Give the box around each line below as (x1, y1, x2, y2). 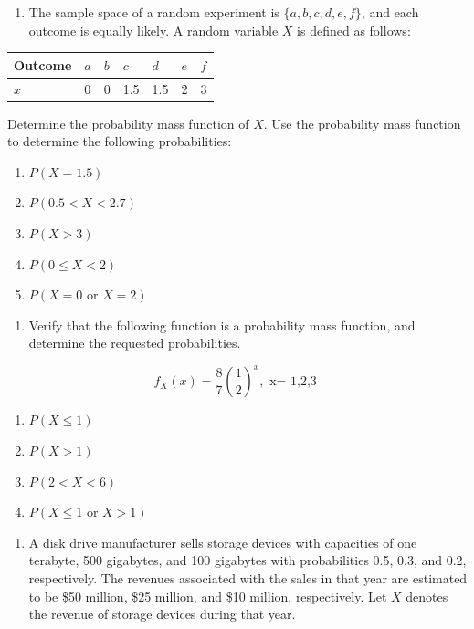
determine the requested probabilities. (28, 333, 241, 352)
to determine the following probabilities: (7, 131, 232, 151)
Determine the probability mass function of (7, 113, 249, 132)
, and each (361, 3, 419, 21)
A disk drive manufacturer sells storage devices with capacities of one (28, 532, 417, 551)
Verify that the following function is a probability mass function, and (28, 315, 416, 334)
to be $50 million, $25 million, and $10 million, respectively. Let (28, 586, 387, 605)
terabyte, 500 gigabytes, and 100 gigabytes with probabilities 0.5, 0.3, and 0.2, (28, 550, 467, 570)
